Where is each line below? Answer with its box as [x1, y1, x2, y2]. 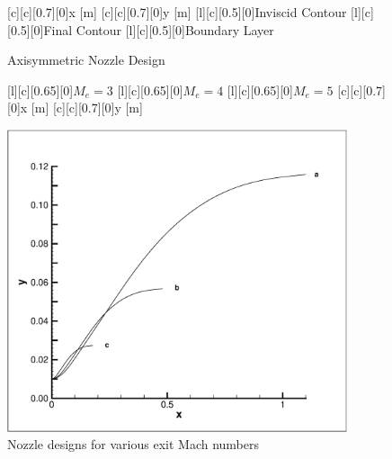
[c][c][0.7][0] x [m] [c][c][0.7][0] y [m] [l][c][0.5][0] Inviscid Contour [7, 3, 347, 21]
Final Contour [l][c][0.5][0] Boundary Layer [43, 20, 274, 39]
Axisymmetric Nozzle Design [7, 50, 165, 69]
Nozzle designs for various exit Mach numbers [7, 435, 260, 454]
